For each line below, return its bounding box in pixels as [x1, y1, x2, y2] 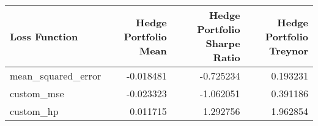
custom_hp [10, 104, 59, 118]
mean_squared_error [10, 69, 102, 83]
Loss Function [10, 29, 78, 43]
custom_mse [10, 86, 64, 100]
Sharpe [205, 36, 240, 50]
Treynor [268, 43, 308, 57]
